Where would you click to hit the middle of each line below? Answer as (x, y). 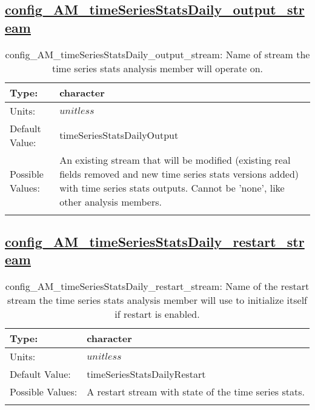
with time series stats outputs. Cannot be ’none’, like (172, 187)
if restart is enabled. (157, 314)
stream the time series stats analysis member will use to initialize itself (157, 300)
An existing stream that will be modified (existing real (175, 160)
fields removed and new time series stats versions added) (179, 173)
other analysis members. (111, 201)
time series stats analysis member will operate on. (157, 68)
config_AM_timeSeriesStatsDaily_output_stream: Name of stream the (157, 54)
